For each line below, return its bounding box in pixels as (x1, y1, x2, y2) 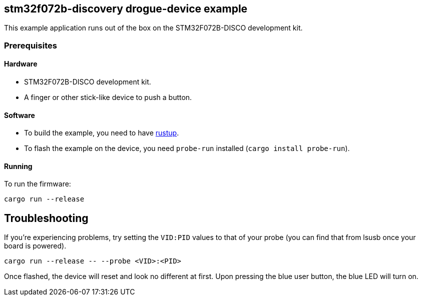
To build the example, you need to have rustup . (24, 128, 179, 137)
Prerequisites (4, 40, 57, 50)
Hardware (4, 59, 38, 68)
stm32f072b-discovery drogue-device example (4, 2, 248, 15)
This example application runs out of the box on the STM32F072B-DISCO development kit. (4, 23, 303, 32)
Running (4, 161, 33, 170)
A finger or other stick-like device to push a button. (24, 93, 192, 102)
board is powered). (4, 241, 67, 250)
